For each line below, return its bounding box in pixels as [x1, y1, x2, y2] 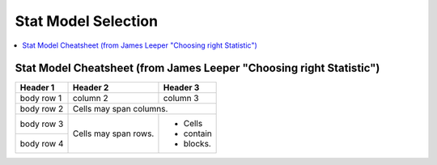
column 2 [72, 93, 108, 104]
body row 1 [19, 93, 62, 104]
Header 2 [72, 82, 109, 93]
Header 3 [163, 82, 200, 93]
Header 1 [19, 82, 55, 93]
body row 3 [19, 118, 64, 129]
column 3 [163, 93, 199, 104]
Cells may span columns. [72, 104, 168, 115]
